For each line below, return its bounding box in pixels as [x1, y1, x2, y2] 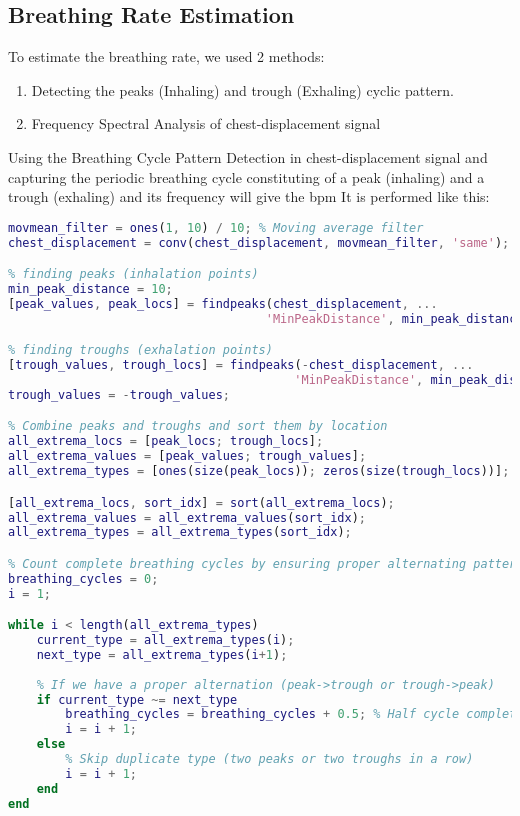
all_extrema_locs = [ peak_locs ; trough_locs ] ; [8, 434, 324, 449]
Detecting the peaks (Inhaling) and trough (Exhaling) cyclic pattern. [31, 79, 454, 100]
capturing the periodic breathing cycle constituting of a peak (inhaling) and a [8, 166, 485, 187]
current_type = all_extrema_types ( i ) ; [36, 633, 295, 648]
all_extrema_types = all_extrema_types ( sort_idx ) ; [8, 525, 352, 540]
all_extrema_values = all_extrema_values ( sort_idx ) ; [8, 510, 367, 525]
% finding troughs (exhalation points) [8, 343, 273, 358]
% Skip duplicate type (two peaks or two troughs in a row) [65, 752, 474, 767]
